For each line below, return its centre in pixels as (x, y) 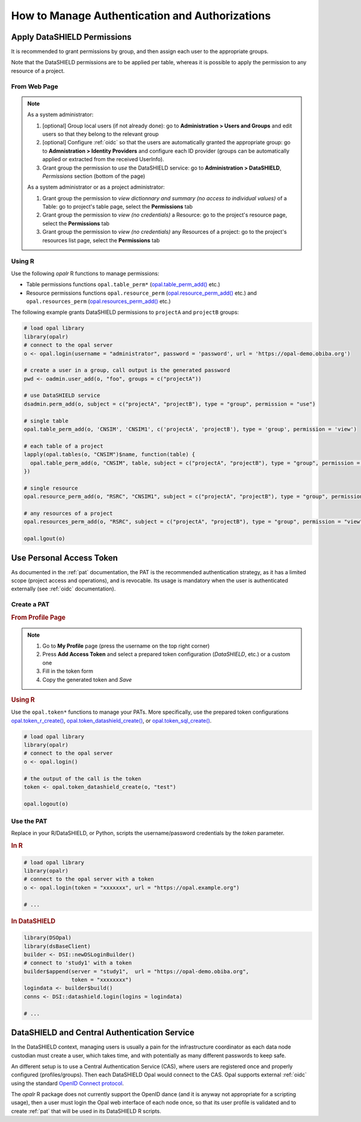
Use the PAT (29, 821)
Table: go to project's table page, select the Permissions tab (118, 207)
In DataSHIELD (33, 921)
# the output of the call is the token (82, 778)
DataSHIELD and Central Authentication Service (103, 1033)
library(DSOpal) (48, 938)
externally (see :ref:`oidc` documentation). (63, 589)
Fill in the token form (68, 671)
